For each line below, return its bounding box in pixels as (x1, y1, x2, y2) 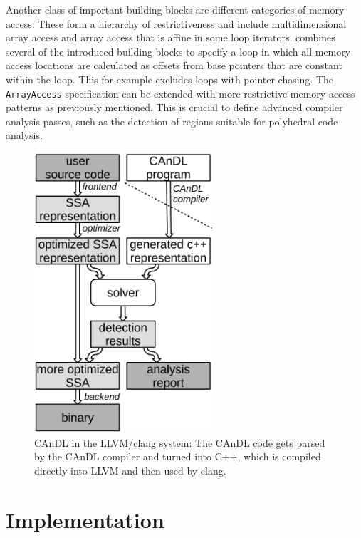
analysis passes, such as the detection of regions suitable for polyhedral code (6, 113, 338, 128)
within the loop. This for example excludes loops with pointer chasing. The (6, 71, 334, 86)
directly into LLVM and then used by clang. (34, 463, 226, 477)
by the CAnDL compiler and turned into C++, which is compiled (34, 449, 321, 464)
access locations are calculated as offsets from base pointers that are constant (6, 58, 342, 73)
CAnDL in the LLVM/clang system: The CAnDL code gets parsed (34, 435, 325, 450)
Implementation (6, 505, 164, 534)
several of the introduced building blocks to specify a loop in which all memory (6, 43, 351, 58)
